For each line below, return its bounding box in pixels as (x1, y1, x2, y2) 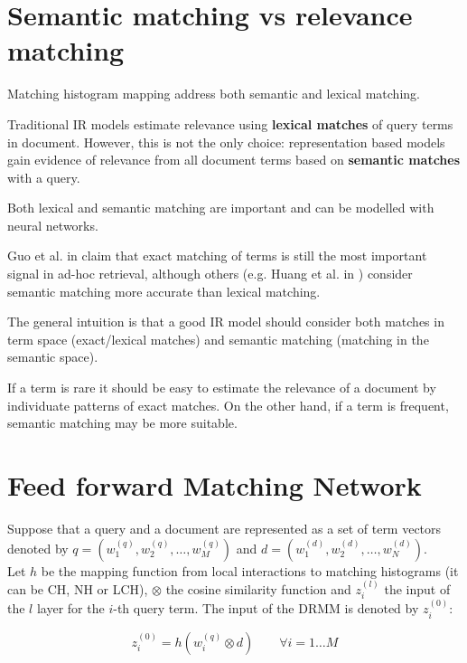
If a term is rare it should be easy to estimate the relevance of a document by (7, 378, 436, 397)
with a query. (7, 167, 80, 186)
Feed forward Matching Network (7, 467, 422, 503)
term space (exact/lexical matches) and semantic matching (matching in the (7, 329, 429, 348)
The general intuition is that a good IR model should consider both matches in (7, 312, 444, 331)
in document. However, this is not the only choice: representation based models (7, 132, 445, 151)
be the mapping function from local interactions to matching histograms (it (41, 561, 459, 580)
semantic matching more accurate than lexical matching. (7, 281, 321, 300)
